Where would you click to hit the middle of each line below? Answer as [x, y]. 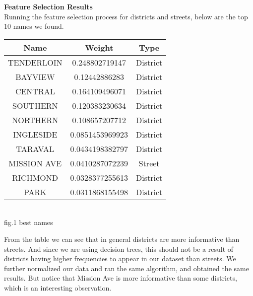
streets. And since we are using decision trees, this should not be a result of [119, 249]
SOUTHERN [35, 105]
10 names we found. [34, 26]
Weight [99, 47]
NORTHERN [35, 120]
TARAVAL [35, 148]
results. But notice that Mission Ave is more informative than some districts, [121, 278]
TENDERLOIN [35, 62]
